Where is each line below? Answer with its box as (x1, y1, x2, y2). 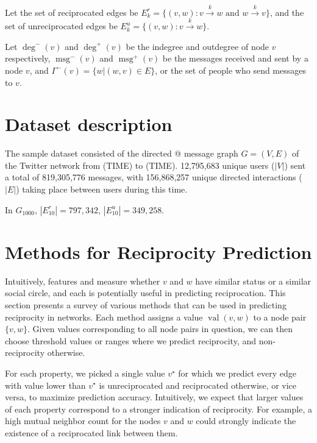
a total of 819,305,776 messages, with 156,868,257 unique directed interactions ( (5, 171, 302, 183)
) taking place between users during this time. (16, 183, 188, 196)
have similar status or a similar (195, 274, 312, 287)
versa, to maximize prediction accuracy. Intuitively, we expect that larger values (5, 391, 304, 403)
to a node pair (253, 310, 307, 323)
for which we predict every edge (178, 366, 297, 379)
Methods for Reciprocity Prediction (5, 239, 312, 264)
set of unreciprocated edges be (5, 19, 118, 32)
